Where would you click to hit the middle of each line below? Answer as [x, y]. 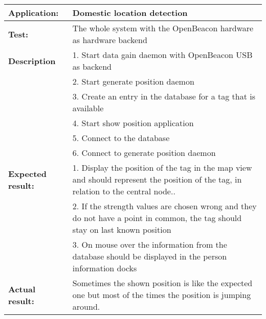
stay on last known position [122, 230]
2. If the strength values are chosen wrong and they [164, 206]
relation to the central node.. [124, 191]
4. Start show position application [133, 123]
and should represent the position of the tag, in [157, 179]
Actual [22, 289]
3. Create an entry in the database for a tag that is [164, 96]
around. [86, 306]
